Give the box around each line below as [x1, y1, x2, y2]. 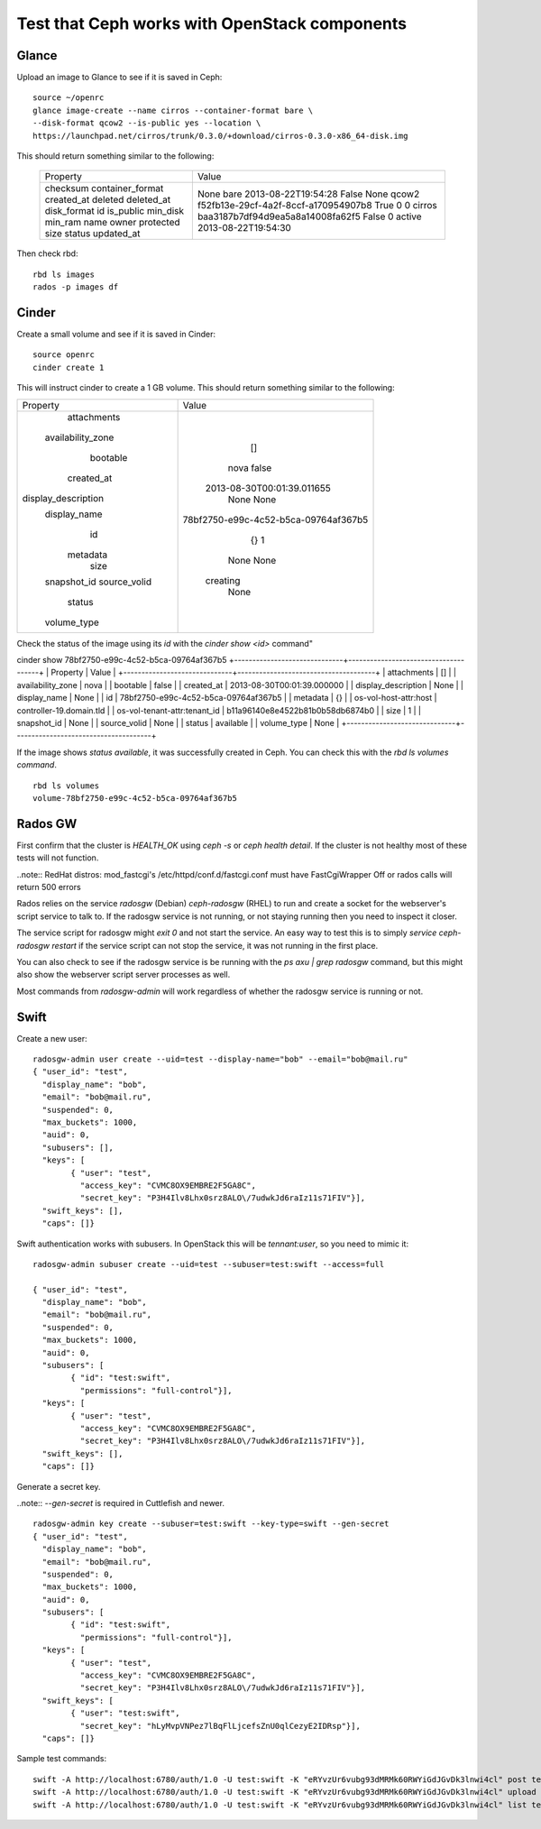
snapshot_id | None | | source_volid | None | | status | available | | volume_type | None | [16, 718, 340, 728]
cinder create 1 [32, 362, 105, 372]
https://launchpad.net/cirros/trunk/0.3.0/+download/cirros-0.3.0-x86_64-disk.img [32, 131, 408, 141]
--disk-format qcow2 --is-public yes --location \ [32, 118, 261, 128]
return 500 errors [16, 882, 81, 893]
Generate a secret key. [16, 1481, 101, 1492]
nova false [227, 461, 272, 473]
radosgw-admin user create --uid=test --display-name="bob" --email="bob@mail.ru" [32, 1054, 408, 1064]
